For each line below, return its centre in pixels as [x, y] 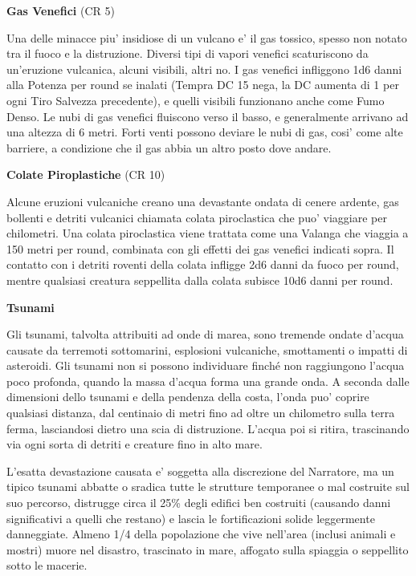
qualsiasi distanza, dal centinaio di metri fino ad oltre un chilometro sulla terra [201, 413]
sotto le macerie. [47, 565]
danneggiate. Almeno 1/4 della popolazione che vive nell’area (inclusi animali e [201, 534]
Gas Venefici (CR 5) [61, 10]
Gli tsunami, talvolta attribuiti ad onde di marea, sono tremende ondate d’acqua [205, 334]
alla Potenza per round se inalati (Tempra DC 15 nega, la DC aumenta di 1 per [203, 85]
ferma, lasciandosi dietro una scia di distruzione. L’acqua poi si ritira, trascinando [208, 428]
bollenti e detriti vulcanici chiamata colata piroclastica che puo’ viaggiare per [197, 217]
